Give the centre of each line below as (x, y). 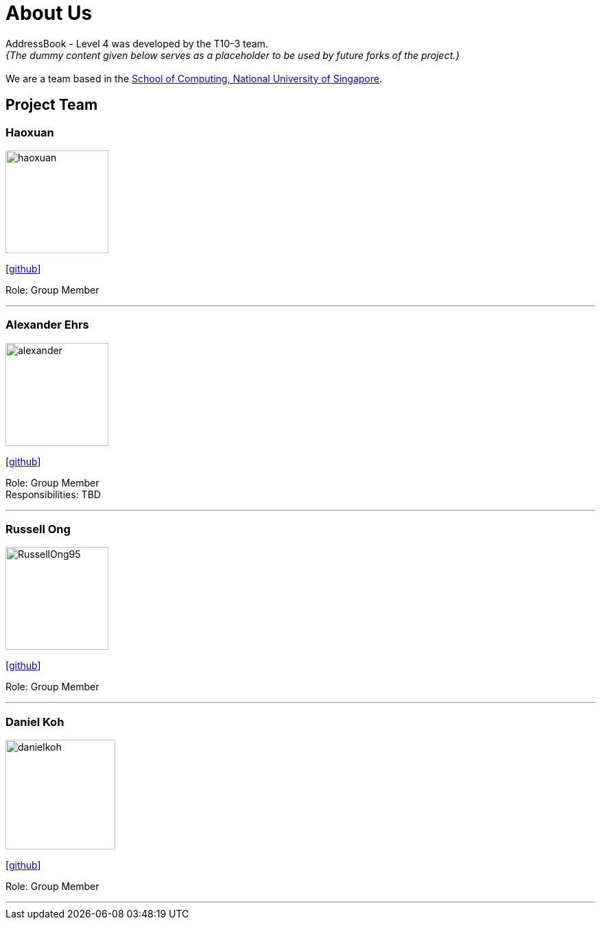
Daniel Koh (35, 722)
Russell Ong (38, 529)
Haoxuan (30, 132)
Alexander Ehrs (47, 325)
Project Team (52, 105)
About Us (49, 13)
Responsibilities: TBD (53, 494)
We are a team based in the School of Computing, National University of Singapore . (194, 78)
